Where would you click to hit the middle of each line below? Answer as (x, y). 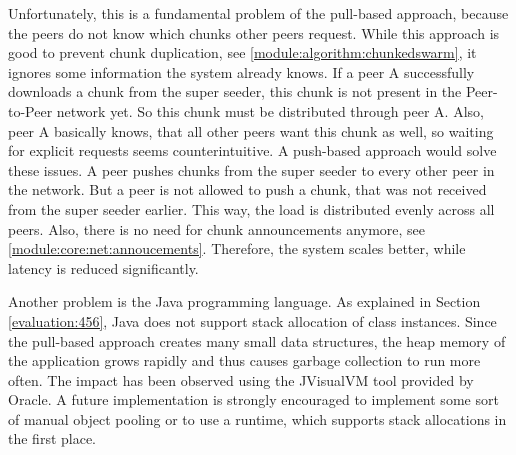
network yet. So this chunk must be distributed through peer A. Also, (270, 110)
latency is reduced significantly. (103, 267)
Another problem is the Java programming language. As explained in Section (244, 301)
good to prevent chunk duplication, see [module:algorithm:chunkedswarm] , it (242, 52)
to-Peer (30, 110)
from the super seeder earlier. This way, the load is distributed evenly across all (251, 208)
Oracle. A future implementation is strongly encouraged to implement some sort (253, 399)
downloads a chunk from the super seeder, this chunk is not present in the (235, 91)
